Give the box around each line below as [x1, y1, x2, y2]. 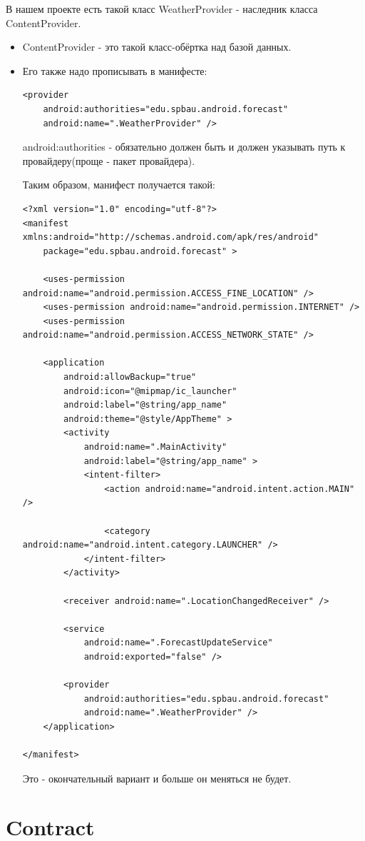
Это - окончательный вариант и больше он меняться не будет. [22, 770, 292, 785]
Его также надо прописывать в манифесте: [22, 63, 207, 78]
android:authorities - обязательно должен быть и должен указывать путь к [22, 139, 346, 154]
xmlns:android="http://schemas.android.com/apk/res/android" [22, 232, 319, 243]
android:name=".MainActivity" [83, 442, 227, 453]
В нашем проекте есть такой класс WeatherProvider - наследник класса [6, 1, 318, 16]
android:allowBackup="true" [63, 372, 197, 383]
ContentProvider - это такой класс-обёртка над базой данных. [22, 39, 292, 54]
